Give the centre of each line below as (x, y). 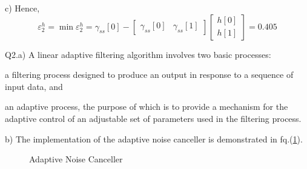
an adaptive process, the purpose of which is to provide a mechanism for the (147, 107)
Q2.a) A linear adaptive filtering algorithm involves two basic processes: (138, 54)
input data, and (34, 86)
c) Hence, (22, 8)
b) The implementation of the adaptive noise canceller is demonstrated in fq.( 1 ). (154, 139)
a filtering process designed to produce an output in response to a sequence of (149, 75)
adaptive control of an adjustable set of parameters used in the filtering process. (153, 118)
